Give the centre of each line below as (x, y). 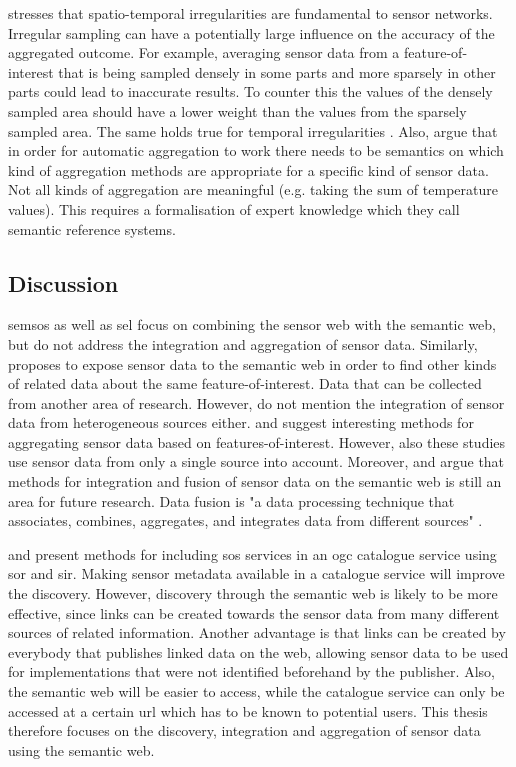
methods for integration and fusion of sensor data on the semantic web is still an (255, 481)
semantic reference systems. (92, 228)
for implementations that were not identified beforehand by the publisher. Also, (251, 671)
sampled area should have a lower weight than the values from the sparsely (237, 110)
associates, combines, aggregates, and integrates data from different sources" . (245, 520)
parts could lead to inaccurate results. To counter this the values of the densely (250, 91)
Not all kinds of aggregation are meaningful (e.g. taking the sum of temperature (253, 189)
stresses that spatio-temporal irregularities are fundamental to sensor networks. (250, 13)
